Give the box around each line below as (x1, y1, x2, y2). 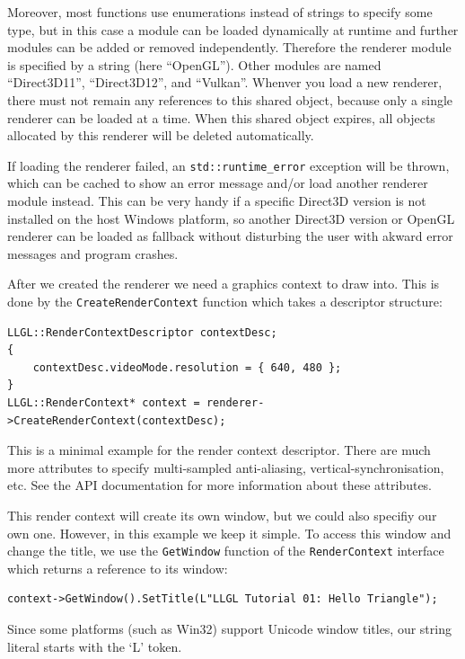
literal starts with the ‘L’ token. (7, 637, 182, 655)
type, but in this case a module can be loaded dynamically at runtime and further (7, 20, 459, 39)
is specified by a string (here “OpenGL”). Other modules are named (7, 55, 382, 74)
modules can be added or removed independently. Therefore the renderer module (7, 38, 452, 57)
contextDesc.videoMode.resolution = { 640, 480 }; (32, 361, 342, 374)
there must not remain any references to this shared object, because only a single (7, 90, 453, 109)
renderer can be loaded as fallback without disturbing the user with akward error (7, 227, 453, 245)
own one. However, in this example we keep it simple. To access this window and (7, 523, 452, 542)
